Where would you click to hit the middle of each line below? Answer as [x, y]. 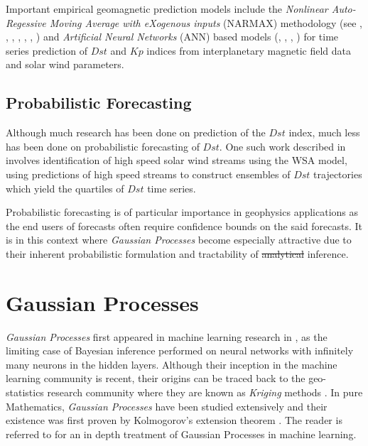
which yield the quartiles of [65, 188]
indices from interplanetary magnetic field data [249, 50]
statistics [25, 392]
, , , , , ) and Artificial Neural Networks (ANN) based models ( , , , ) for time [172, 37]
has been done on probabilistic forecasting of [103, 146]
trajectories [338, 174]
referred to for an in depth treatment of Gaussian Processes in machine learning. [181, 434]
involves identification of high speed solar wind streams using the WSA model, [177, 160]
